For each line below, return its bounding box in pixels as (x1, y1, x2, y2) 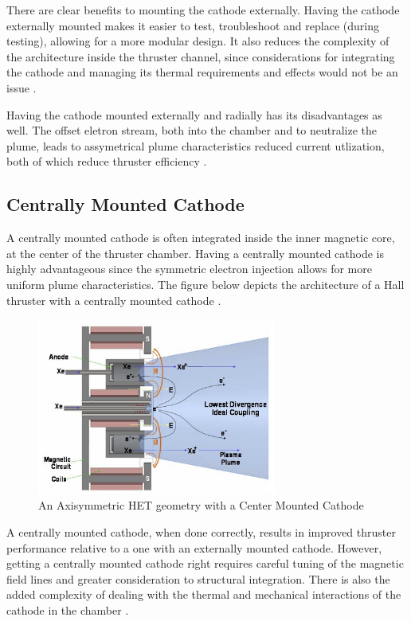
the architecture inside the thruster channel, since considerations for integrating (6, 48, 395, 64)
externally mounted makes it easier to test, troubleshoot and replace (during (6, 17, 379, 33)
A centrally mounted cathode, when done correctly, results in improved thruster (6, 523, 396, 540)
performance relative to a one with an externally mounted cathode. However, (6, 539, 382, 556)
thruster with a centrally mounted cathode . (6, 291, 221, 308)
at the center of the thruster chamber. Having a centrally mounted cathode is (6, 244, 384, 261)
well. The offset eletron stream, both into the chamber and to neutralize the (6, 122, 377, 139)
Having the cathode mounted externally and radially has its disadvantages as (6, 106, 382, 123)
